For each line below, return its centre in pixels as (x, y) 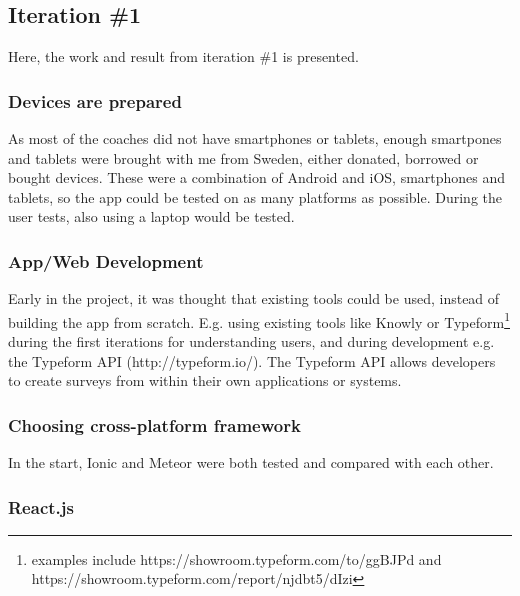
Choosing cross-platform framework (154, 424)
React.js (41, 506)
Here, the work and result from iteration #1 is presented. (183, 56)
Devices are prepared (95, 100)
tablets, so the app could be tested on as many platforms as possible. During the (255, 196)
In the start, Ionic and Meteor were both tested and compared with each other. (251, 462)
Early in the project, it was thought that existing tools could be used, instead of (254, 298)
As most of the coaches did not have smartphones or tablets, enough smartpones (255, 138)
